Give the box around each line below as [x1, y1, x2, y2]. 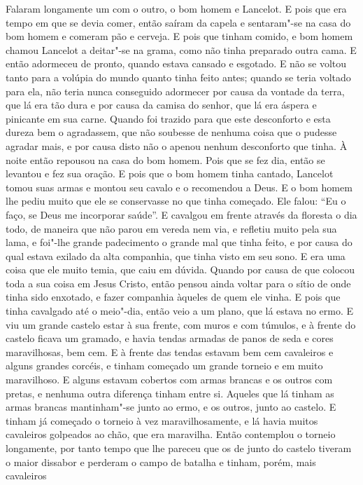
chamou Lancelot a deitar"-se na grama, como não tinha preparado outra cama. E [6, 42, 357, 57]
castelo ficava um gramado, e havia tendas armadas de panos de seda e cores [6, 331, 334, 346]
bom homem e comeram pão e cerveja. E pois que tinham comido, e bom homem [6, 29, 353, 43]
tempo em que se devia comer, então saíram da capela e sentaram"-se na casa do [6, 15, 351, 29]
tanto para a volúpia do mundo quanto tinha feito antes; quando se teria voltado [6, 69, 351, 84]
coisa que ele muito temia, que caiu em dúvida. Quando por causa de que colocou [6, 262, 355, 277]
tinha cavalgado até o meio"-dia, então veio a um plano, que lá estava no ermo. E [6, 303, 354, 318]
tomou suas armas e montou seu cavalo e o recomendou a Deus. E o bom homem [6, 179, 353, 194]
